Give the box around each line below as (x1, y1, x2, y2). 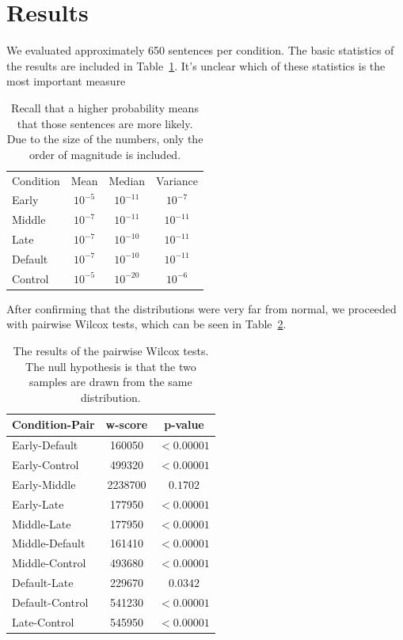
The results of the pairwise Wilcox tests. (13, 343, 209, 359)
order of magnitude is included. (29, 146, 181, 162)
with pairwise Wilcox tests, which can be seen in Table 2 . (6, 316, 287, 332)
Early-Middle (12, 475, 76, 492)
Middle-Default (12, 535, 86, 551)
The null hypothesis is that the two (25, 358, 196, 374)
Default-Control (12, 594, 89, 610)
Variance (156, 172, 198, 188)
